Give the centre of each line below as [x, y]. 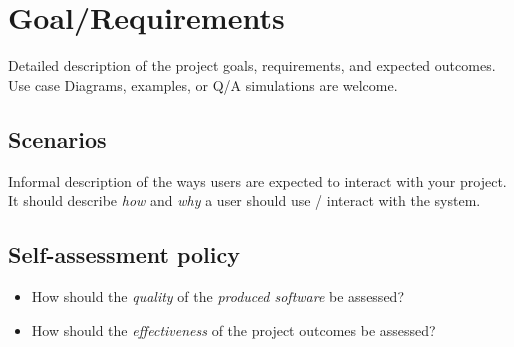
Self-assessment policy [124, 254]
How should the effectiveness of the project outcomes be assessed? [233, 329]
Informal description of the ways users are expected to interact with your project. [257, 180]
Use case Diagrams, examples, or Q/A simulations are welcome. [203, 84]
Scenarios [57, 138]
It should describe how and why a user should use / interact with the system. [244, 200]
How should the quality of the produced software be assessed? [217, 295]
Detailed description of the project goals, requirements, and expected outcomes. [252, 65]
